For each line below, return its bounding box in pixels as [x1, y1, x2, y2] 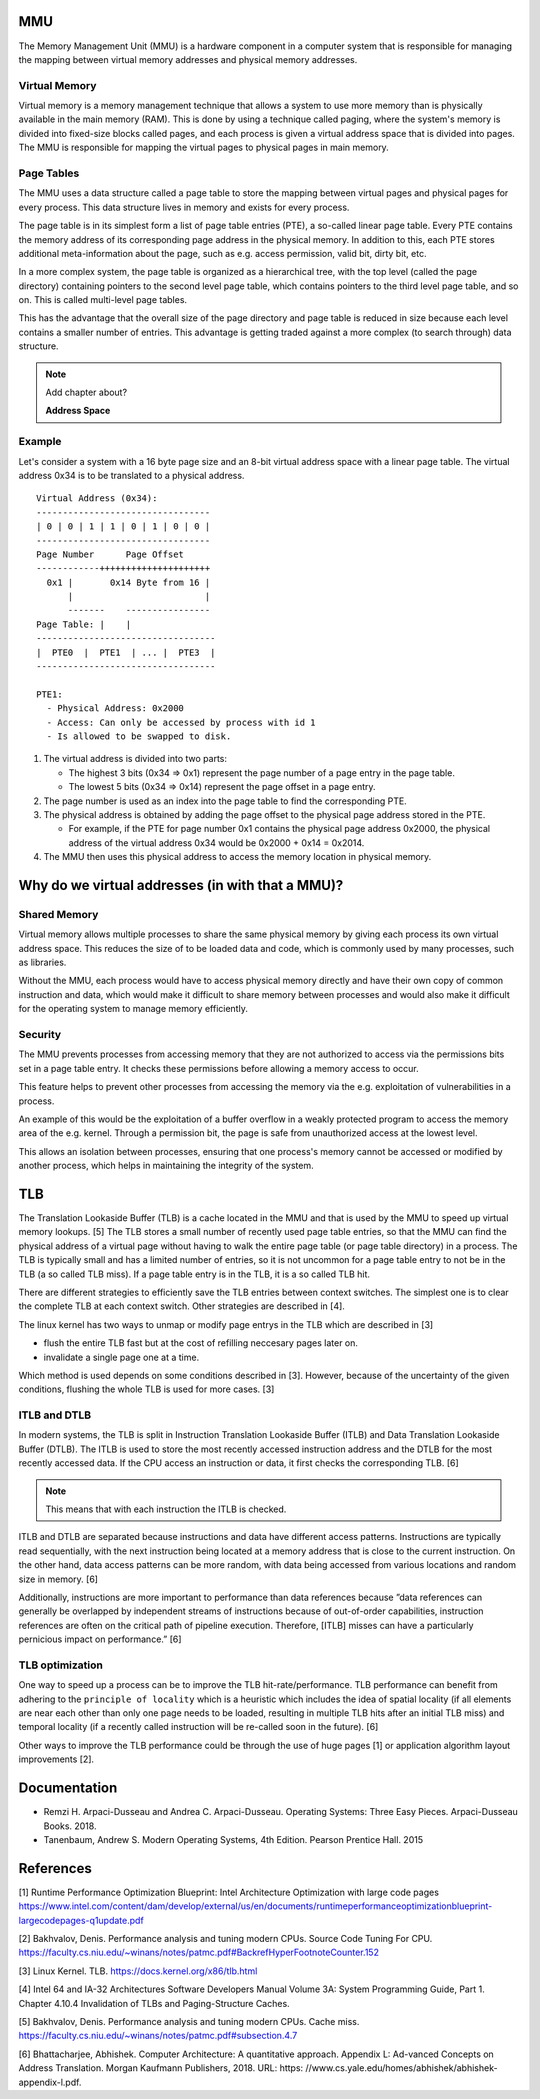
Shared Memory [18, 907, 99, 921]
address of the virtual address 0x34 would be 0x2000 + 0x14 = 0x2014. [68, 836, 365, 849]
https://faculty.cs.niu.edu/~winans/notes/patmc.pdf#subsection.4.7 [18, 2030, 298, 2042]
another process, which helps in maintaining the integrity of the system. [18, 1160, 314, 1172]
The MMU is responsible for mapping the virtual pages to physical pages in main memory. [18, 141, 389, 154]
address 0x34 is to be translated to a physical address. [18, 469, 245, 481]
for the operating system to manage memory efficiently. [18, 1003, 249, 1015]
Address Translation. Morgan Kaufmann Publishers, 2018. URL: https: [18, 2062, 304, 2074]
